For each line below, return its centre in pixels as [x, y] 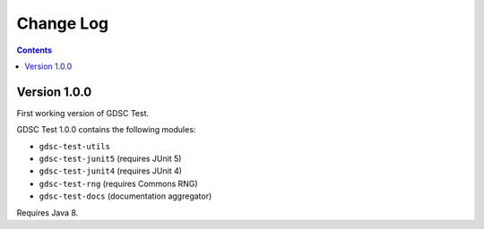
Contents [35, 50]
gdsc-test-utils [75, 146]
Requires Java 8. [48, 212]
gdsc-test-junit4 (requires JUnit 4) [111, 171]
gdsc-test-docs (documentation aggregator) [125, 196]
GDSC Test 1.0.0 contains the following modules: [106, 130]
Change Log [63, 23]
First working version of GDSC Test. [83, 113]
